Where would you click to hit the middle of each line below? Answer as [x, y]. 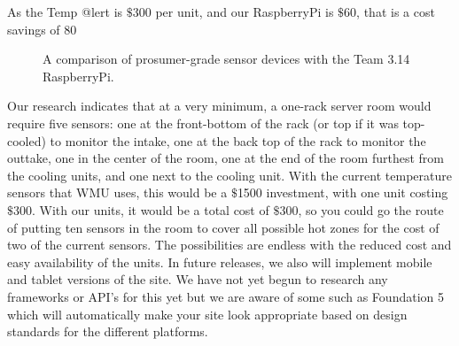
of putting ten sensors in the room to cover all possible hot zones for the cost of [223, 227]
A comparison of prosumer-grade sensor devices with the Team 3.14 [226, 59]
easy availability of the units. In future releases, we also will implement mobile [220, 261]
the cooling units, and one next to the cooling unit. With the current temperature [229, 175]
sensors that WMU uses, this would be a [117, 192]
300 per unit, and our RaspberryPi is [233, 12]
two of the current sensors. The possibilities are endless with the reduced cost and [229, 245]
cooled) [27, 140]
